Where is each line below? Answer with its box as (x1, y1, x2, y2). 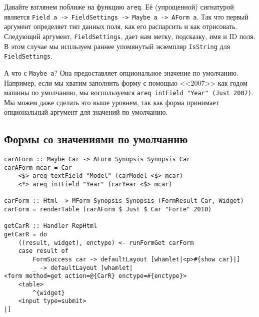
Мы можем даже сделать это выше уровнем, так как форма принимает (4, 97, 219, 107)
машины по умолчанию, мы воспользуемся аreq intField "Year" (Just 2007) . (4, 87, 253, 98)
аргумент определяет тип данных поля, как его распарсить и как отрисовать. (4, 21, 237, 32)
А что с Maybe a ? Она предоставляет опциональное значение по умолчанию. (4, 67, 238, 78)
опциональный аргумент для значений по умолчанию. (4, 107, 168, 117)
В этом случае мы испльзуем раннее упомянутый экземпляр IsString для (4, 41, 230, 51)
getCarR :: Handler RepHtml (4, 222, 97, 230)
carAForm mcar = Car (4, 164, 72, 171)
